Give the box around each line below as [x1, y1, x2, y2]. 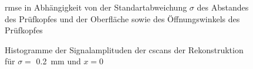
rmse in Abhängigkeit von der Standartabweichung [5, 1, 187, 13]
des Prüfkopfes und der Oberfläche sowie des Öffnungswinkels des [5, 12, 240, 25]
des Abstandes [197, 1, 249, 13]
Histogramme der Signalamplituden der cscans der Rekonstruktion [5, 43, 244, 56]
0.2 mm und [36, 55, 81, 67]
